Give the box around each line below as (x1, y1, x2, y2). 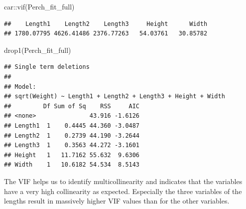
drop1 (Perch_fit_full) (4, 44, 71, 55)
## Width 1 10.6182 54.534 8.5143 (4, 161, 140, 169)
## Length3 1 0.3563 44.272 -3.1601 (4, 142, 140, 149)
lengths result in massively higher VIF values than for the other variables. (4, 196, 230, 206)
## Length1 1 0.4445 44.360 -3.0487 (4, 122, 140, 129)
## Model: (4, 83, 36, 90)
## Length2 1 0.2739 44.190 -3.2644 (4, 132, 140, 139)
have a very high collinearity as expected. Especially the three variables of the (4, 186, 242, 196)
